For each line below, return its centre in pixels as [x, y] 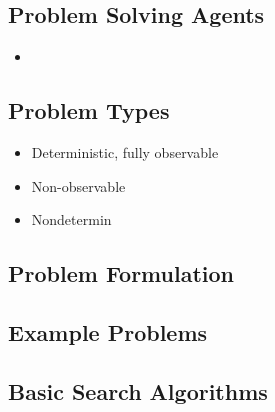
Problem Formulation [121, 273]
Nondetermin [71, 219]
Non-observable [78, 185]
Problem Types [89, 110]
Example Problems [108, 331]
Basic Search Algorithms [138, 390]
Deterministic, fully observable [125, 152]
